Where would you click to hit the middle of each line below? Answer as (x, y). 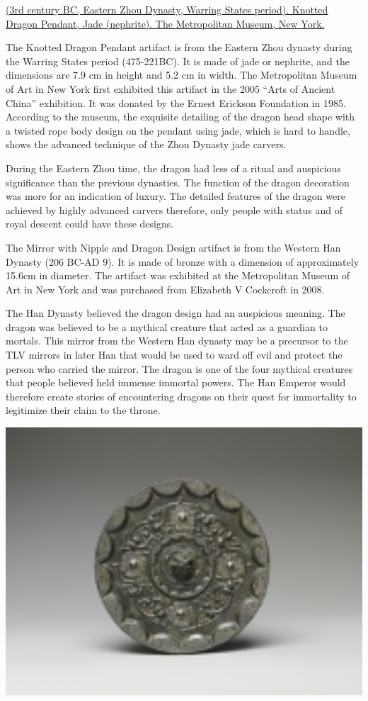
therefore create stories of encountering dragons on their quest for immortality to (181, 396)
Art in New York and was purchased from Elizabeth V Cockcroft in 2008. (165, 289)
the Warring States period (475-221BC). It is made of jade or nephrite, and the (178, 61)
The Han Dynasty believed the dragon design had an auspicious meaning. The (176, 313)
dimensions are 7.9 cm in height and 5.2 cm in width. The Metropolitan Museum (182, 75)
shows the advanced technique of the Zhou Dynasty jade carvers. (146, 144)
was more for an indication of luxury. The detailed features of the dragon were (176, 196)
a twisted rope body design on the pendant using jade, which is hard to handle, (178, 130)
